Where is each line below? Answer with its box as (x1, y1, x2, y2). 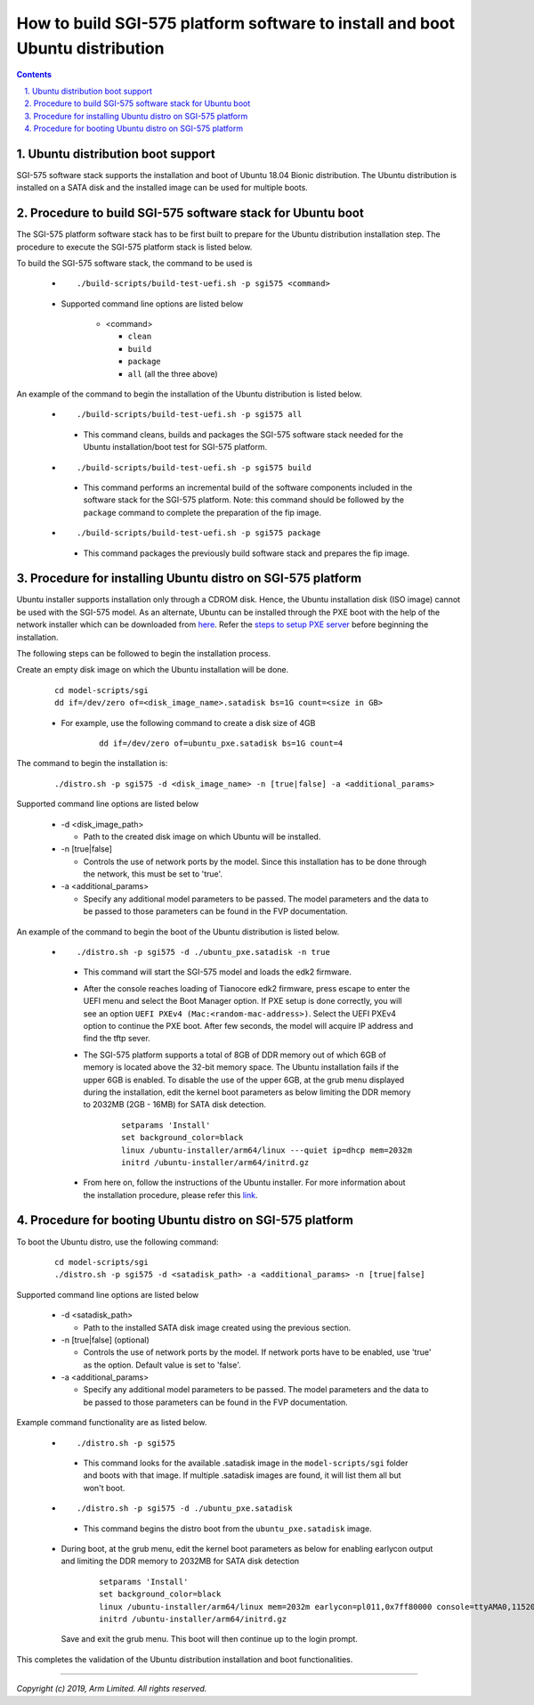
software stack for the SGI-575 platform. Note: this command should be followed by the (83, 494, 405, 505)
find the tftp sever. (83, 1033, 150, 1044)
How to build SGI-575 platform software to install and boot (16, 13, 456, 33)
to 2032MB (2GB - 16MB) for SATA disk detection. (83, 1099, 267, 1110)
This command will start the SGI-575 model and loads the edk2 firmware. (83, 967, 352, 977)
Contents (16, 69, 53, 80)
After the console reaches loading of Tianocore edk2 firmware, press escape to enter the (83, 983, 411, 993)
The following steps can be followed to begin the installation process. (16, 649, 271, 658)
